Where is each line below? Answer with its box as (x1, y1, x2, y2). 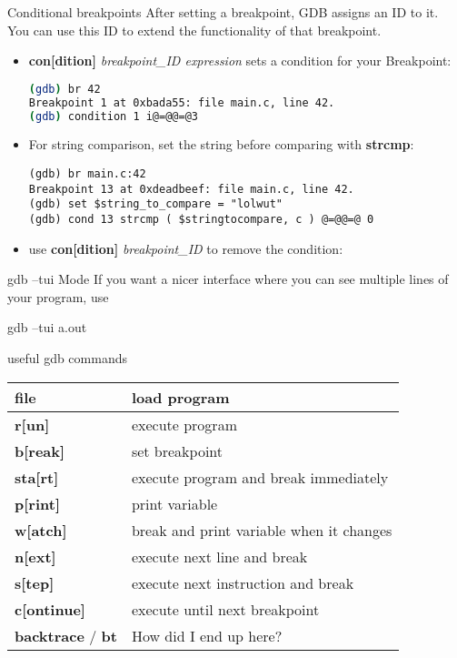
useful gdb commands (7, 349, 127, 367)
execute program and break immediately (131, 466, 389, 488)
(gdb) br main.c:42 (28, 167, 146, 180)
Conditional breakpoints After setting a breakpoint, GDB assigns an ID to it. (7, 3, 439, 21)
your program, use (7, 287, 109, 306)
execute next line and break (131, 545, 308, 567)
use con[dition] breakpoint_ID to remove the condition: (28, 238, 343, 258)
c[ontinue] (15, 598, 85, 620)
